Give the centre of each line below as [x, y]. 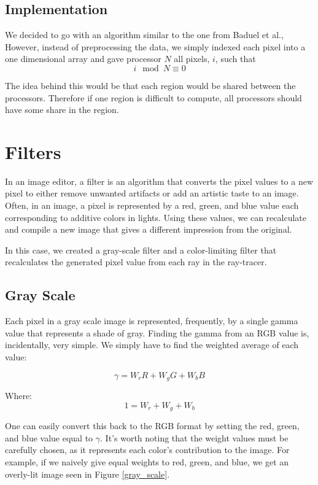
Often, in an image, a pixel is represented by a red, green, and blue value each [152, 205]
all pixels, [192, 59]
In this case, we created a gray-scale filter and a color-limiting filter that [141, 250]
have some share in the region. [62, 110]
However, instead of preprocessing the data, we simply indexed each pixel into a [155, 46]
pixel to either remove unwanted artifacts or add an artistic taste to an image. [152, 193]
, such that [235, 59]
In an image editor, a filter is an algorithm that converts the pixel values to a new [159, 181]
